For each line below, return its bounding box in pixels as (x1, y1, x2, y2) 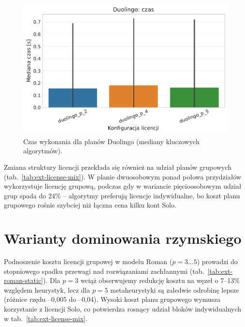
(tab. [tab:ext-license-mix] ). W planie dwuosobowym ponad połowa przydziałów (4, 171, 242, 181)
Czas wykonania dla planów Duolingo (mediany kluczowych (23, 136, 200, 146)
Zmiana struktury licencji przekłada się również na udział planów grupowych (4, 162, 232, 172)
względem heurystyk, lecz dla (4, 284, 90, 295)
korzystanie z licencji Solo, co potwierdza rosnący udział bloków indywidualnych (4, 303, 242, 313)
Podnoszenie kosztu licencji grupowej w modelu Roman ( (4, 256, 173, 267)
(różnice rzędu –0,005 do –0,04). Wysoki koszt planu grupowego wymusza (4, 294, 221, 304)
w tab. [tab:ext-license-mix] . (4, 313, 87, 323)
